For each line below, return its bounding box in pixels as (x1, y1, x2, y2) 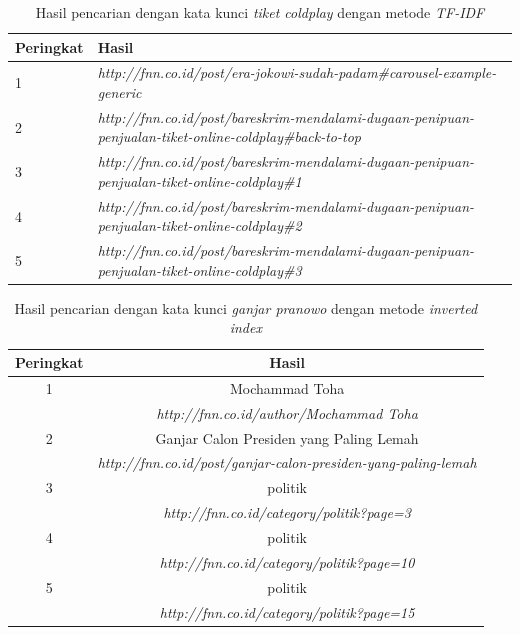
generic (97, 82, 142, 103)
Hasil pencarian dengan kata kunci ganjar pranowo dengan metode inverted (14, 297, 478, 318)
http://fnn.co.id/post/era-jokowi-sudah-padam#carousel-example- (97, 62, 497, 83)
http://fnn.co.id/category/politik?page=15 (159, 601, 415, 622)
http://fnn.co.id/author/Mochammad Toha (156, 402, 418, 423)
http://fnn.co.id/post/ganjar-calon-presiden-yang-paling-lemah (97, 452, 477, 473)
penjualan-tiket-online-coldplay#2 (97, 215, 302, 236)
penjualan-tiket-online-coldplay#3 (97, 259, 302, 280)
